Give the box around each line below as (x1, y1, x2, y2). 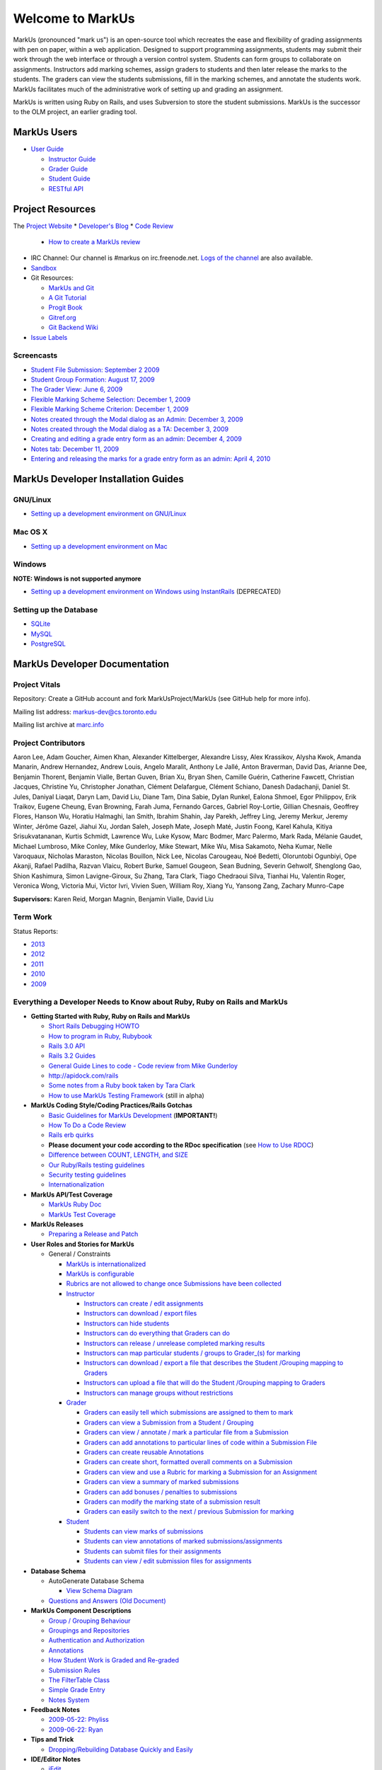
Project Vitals (13, 680, 61, 690)
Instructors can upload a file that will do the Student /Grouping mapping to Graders (83, 1378, 325, 1387)
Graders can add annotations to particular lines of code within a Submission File (83, 1438, 318, 1446)
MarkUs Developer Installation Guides (13, 473, 184, 485)
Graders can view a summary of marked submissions (83, 1478, 240, 1486)
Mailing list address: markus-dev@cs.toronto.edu (13, 707, 157, 716)
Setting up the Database (13, 605, 98, 615)
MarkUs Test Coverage (48, 1210, 116, 1218)
